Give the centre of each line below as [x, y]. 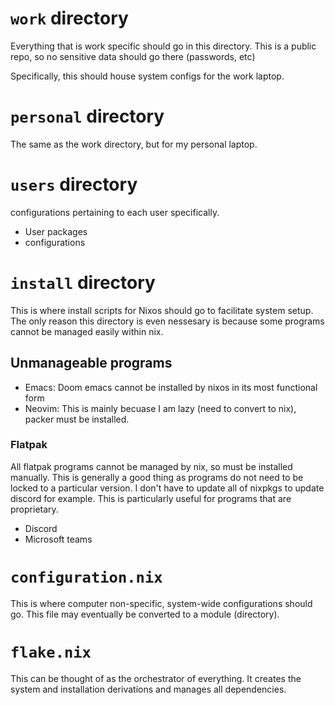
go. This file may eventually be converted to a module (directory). [145, 614]
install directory [83, 283]
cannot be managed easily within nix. [87, 331]
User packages [56, 231]
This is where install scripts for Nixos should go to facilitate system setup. [162, 310]
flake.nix [51, 652]
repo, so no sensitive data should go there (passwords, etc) [133, 56]
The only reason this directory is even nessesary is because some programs [167, 321]
